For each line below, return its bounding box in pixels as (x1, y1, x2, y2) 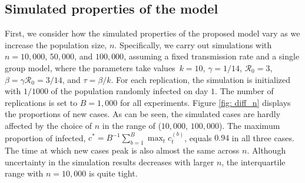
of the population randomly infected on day (51, 85, 208, 97)
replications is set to (5, 96, 78, 108)
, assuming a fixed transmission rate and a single (124, 50, 300, 62)
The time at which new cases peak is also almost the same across (5, 144, 240, 157)
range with (5, 167, 44, 179)
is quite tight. (89, 167, 138, 179)
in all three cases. (231, 131, 294, 144)
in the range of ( (102, 119, 161, 131)
